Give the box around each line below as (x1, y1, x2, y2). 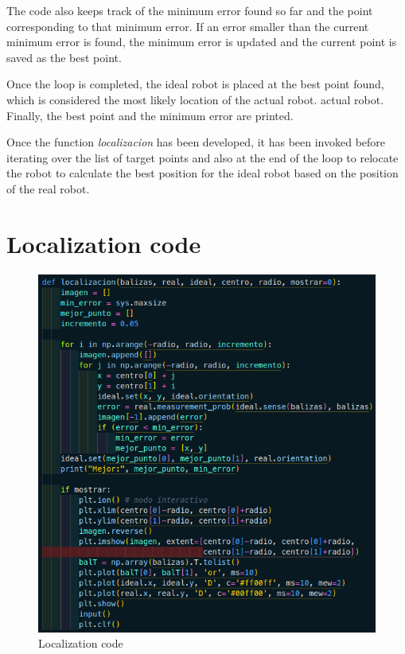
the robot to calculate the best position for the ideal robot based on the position (6, 165, 399, 181)
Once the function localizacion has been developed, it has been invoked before (6, 134, 386, 150)
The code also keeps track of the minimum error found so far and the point (6, 2, 373, 18)
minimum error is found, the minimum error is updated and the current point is (6, 33, 397, 50)
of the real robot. (6, 180, 90, 197)
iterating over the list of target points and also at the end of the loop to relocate (6, 149, 399, 165)
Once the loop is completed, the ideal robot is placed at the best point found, (6, 76, 384, 92)
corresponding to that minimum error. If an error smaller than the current (6, 18, 369, 34)
